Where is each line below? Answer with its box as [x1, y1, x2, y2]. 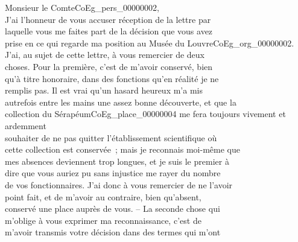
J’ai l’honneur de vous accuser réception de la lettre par [5, 13, 211, 25]
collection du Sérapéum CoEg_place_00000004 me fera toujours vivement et [5, 107, 286, 120]
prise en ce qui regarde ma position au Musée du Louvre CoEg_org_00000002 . [5, 36, 294, 49]
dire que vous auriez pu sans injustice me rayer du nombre [5, 167, 221, 179]
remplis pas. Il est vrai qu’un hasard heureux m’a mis [5, 84, 203, 97]
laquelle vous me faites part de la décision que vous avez [5, 25, 213, 37]
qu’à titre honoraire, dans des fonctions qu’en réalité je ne [5, 72, 219, 84]
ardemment [5, 119, 46, 132]
